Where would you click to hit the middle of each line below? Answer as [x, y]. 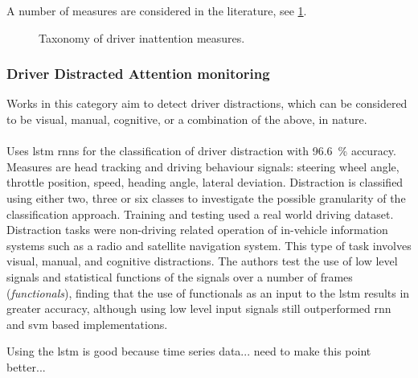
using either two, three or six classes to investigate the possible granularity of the [206, 197]
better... [26, 366]
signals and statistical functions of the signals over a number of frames [180, 276]
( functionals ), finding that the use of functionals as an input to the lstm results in [208, 292]
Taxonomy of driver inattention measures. [142, 37]
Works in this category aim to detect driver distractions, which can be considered [207, 103]
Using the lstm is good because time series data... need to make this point [189, 351]
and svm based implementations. [87, 324]
